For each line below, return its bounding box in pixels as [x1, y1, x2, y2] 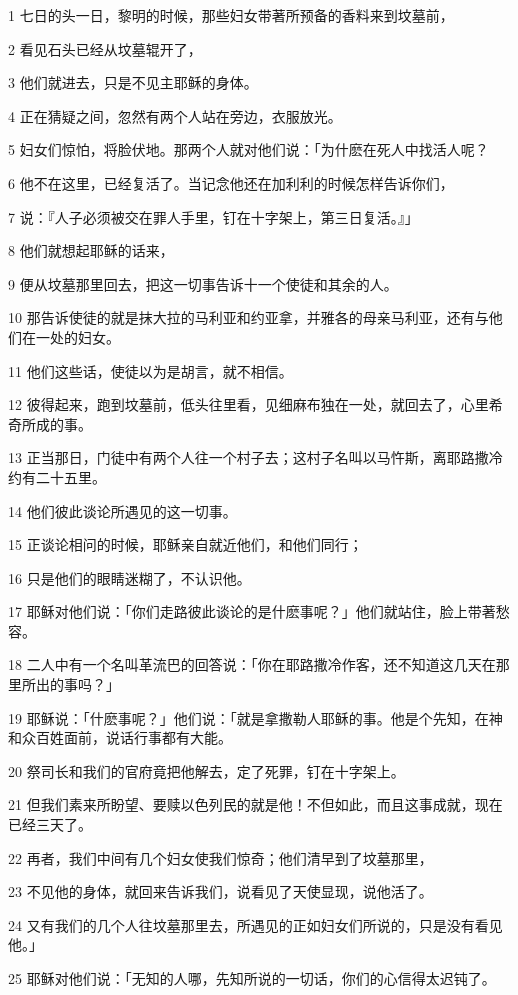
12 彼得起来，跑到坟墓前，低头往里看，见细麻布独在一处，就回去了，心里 [8, 394, 489, 415]
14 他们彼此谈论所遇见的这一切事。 [8, 500, 237, 521]
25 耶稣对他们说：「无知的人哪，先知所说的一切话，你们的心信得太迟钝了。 [8, 968, 496, 988]
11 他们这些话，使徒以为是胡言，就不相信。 [8, 360, 293, 381]
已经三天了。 [8, 814, 92, 835]
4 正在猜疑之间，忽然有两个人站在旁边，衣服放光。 [8, 105, 342, 126]
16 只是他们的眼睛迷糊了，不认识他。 [8, 567, 251, 588]
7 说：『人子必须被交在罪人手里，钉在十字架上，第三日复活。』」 [8, 206, 419, 227]
